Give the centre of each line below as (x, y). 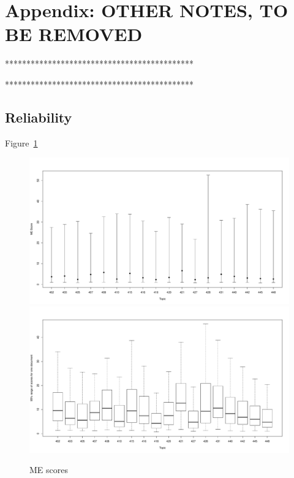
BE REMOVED (74, 34)
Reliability (39, 117)
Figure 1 (21, 142)
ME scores (49, 470)
